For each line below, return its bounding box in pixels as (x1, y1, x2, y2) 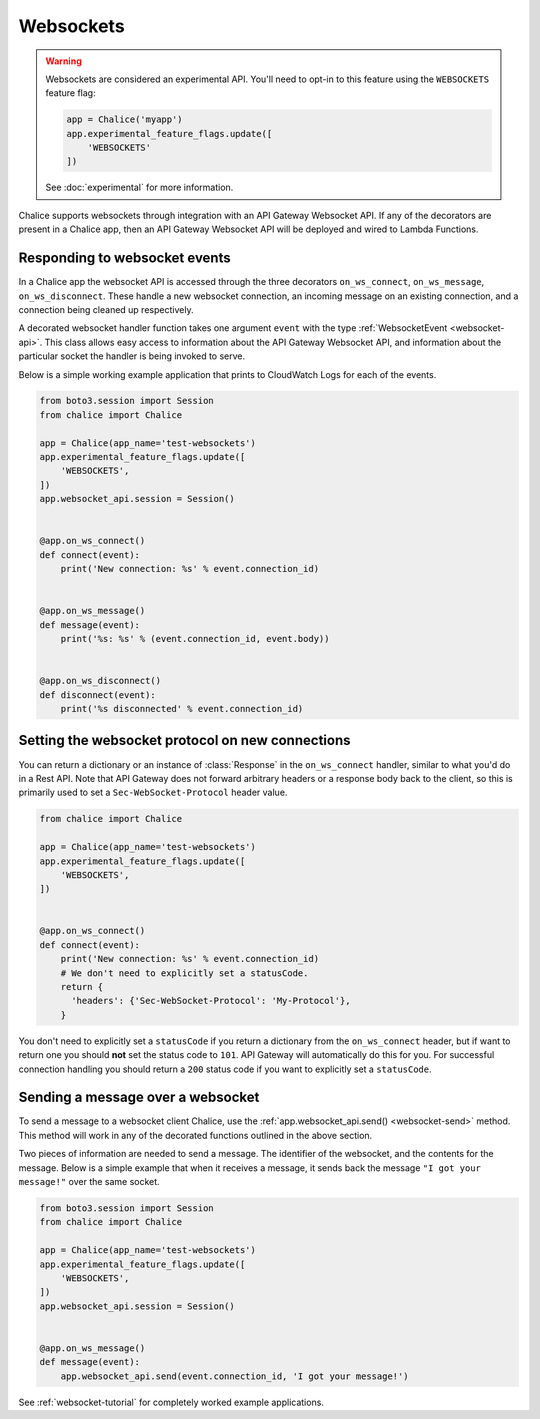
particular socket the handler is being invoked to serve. (18, 350, 246, 362)
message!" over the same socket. (18, 1176, 160, 1188)
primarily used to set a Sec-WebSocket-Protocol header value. (18, 786, 288, 799)
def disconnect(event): (39, 689, 157, 700)
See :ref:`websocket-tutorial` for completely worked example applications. (18, 1396, 325, 1408)
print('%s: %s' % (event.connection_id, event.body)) (60, 633, 330, 645)
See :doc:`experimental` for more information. (45, 181, 234, 194)
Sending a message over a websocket (18, 1089, 260, 1106)
